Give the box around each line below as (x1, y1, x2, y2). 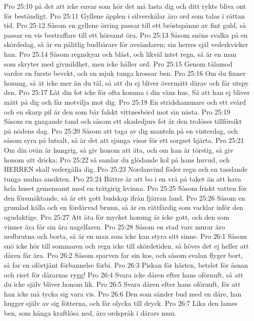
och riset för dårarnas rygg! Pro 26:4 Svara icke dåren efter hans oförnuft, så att (4, 269, 244, 279)
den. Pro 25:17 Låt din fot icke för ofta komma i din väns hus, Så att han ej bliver (4, 87, 250, 97)
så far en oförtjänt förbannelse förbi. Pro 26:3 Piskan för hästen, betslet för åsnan (4, 260, 248, 270)
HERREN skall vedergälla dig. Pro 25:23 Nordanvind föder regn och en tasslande (4, 164, 248, 174)
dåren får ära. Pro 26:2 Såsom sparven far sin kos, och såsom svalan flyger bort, (4, 250, 243, 260)
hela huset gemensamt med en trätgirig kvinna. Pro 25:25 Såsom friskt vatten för (4, 183, 247, 193)
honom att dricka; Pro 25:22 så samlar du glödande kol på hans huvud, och (4, 154, 230, 164)
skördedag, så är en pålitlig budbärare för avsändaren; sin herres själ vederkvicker (4, 39, 248, 49)
